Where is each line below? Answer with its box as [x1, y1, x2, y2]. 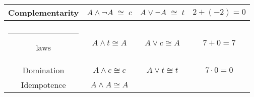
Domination [22, 64, 65, 76]
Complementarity [8, 7, 79, 18]
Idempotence [21, 79, 66, 90]
